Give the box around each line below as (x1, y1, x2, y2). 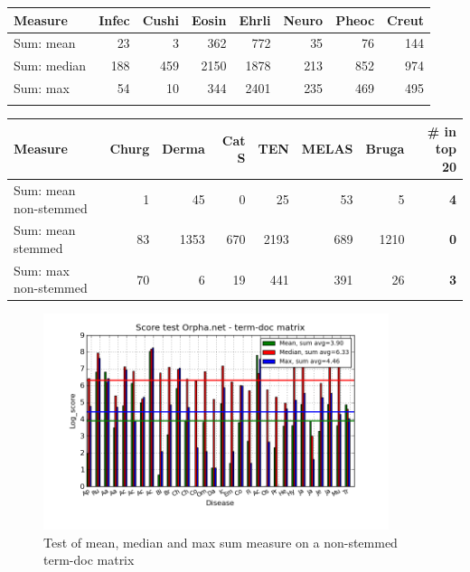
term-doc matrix (43, 550, 135, 569)
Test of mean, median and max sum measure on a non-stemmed (43, 532, 398, 551)
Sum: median (14, 56, 87, 75)
